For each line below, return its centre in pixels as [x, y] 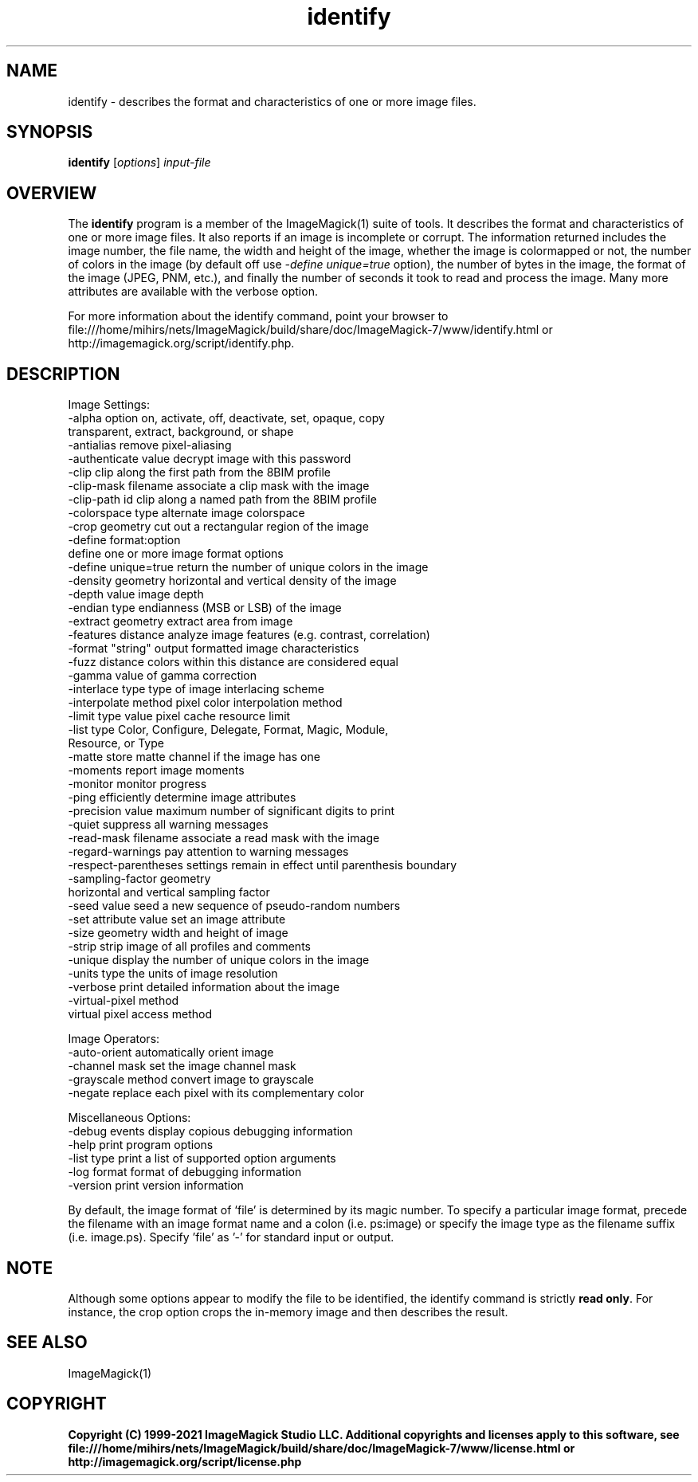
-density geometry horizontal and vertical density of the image [232, 581]
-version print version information [156, 1186]
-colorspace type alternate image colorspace [186, 513]
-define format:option [124, 540]
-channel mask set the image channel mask [182, 1066]
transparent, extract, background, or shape [181, 432]
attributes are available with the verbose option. [193, 292]
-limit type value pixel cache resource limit [179, 716]
